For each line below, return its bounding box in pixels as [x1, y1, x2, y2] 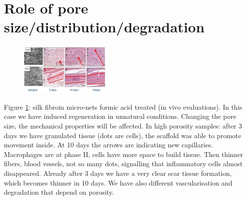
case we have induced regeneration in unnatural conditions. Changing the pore [4, 111, 236, 121]
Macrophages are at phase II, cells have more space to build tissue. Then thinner [4, 149, 243, 159]
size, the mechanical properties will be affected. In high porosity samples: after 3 [4, 121, 242, 131]
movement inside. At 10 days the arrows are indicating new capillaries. [4, 140, 213, 150]
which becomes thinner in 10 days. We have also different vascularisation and [4, 177, 232, 187]
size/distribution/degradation [4, 17, 205, 37]
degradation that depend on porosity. [4, 187, 114, 197]
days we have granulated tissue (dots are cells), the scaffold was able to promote [4, 130, 241, 140]
